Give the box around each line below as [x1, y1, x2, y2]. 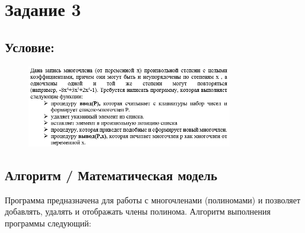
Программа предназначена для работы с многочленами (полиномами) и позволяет [5, 193, 301, 206]
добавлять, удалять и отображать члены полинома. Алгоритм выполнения [5, 205, 271, 218]
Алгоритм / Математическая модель [5, 165, 218, 184]
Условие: [5, 37, 55, 56]
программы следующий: [5, 216, 91, 229]
